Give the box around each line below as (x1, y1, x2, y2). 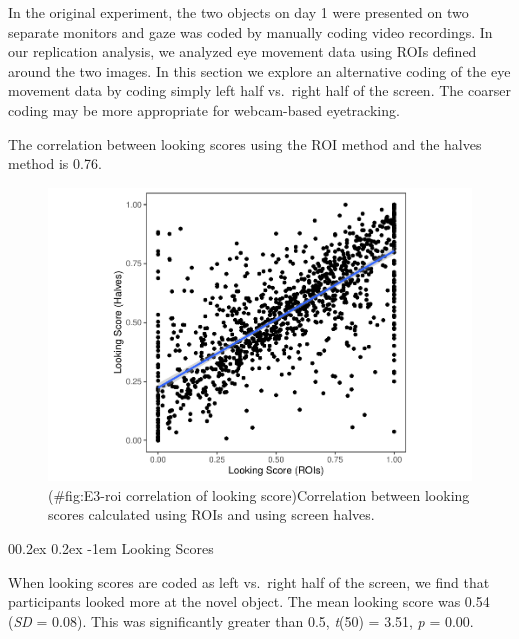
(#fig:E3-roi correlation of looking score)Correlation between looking (48, 484, 470, 505)
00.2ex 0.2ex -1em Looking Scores (8, 538, 214, 559)
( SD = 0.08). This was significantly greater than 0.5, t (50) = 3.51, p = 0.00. (8, 610, 474, 631)
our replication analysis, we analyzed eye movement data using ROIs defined (8, 41, 477, 62)
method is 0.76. (8, 153, 102, 174)
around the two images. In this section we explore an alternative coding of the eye (8, 60, 511, 81)
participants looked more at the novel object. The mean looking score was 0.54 (8, 591, 490, 612)
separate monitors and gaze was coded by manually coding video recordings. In (8, 21, 493, 42)
